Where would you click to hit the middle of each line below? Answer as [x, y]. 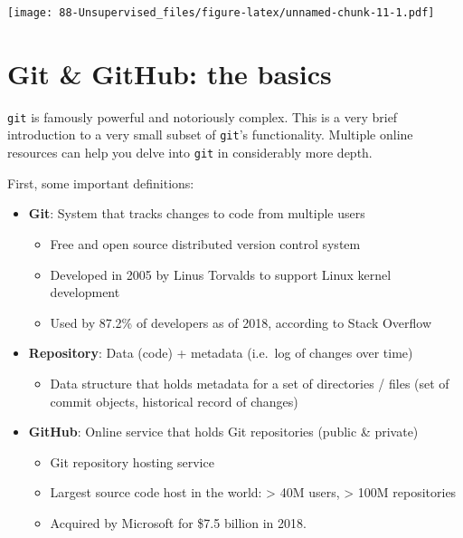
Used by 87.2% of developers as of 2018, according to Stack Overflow [241, 322]
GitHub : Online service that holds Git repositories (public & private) [223, 432]
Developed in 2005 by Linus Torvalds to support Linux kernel [221, 274]
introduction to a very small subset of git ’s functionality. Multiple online [210, 134]
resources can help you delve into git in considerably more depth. [190, 153]
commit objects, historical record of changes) [174, 401]
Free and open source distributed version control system [205, 243]
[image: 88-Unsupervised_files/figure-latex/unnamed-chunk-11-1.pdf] [221, 13]
